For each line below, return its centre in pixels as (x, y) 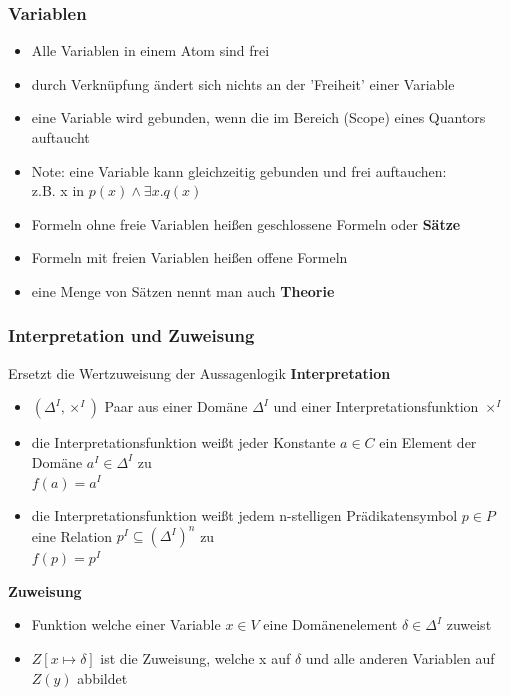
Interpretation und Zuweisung (131, 335)
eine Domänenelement (330, 624)
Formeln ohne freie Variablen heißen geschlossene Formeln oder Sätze (246, 223)
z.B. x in (58, 190)
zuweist (469, 624)
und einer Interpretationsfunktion (376, 406)
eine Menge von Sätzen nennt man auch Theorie (183, 290)
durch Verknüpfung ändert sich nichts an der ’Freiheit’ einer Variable (243, 83)
